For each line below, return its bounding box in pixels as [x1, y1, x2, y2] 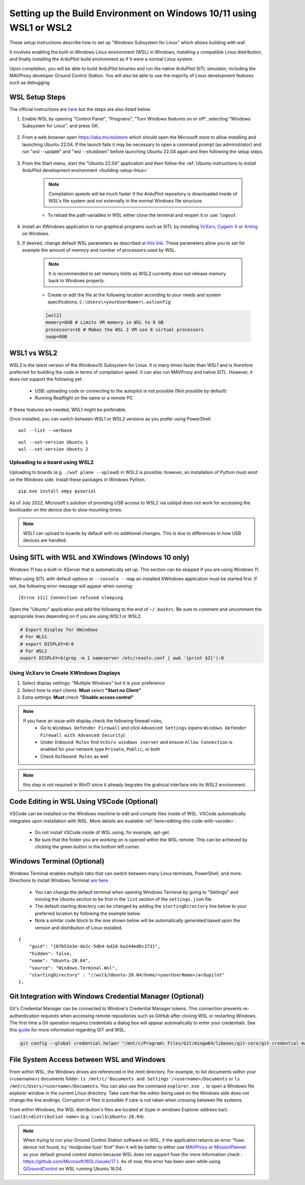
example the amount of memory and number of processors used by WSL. [22, 247, 176, 253]
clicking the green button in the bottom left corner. [35, 843, 140, 849]
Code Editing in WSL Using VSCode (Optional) [9, 797, 159, 806]
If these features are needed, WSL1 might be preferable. [9, 406, 127, 412]
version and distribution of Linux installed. [35, 925, 123, 931]
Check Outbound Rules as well [40, 753, 109, 759]
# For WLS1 [20, 634, 47, 640]
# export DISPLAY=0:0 [20, 641, 74, 647]
